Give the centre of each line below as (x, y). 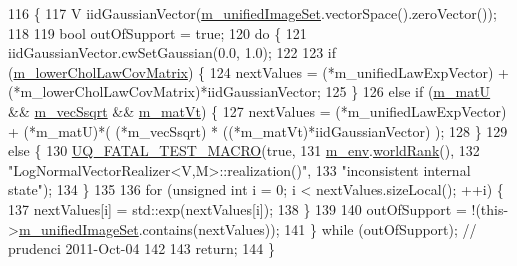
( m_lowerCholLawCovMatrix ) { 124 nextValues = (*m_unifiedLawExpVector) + (258, 71)
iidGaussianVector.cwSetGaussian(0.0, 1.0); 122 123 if (172, 52)
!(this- (490, 208)
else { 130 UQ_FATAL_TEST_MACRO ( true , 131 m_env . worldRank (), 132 (244, 150)
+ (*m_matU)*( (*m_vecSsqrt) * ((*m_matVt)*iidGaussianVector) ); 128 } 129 (258, 130)
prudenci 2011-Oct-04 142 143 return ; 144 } (141, 248)
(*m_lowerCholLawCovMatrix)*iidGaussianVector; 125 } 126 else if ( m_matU (249, 91)
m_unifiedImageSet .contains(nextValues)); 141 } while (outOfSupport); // (247, 228)
